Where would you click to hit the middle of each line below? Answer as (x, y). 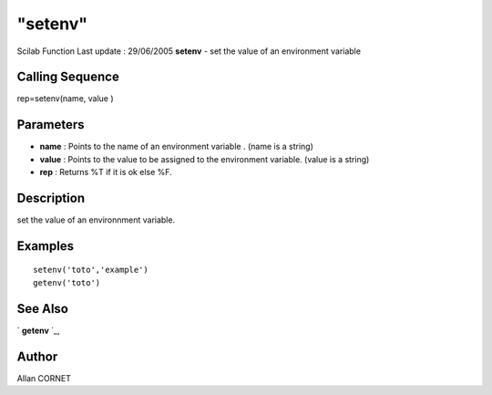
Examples (46, 246)
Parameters (51, 125)
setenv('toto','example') (91, 270)
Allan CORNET (44, 378)
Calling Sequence (68, 77)
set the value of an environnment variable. (96, 220)
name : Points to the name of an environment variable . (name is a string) (176, 147)
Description (51, 197)
